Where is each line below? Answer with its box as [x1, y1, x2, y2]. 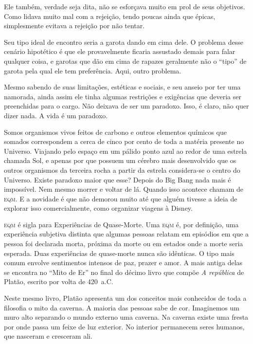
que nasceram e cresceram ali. [4, 331, 92, 341]
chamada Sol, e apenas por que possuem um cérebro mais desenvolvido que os [4, 155, 236, 165]
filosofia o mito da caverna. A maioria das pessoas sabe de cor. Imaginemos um [4, 302, 239, 312]
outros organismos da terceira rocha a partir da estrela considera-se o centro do [4, 164, 240, 175]
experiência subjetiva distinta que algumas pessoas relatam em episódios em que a [4, 229, 249, 239]
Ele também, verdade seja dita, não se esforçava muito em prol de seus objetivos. [4, 1, 245, 11]
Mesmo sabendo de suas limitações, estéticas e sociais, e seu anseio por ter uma [4, 82, 241, 92]
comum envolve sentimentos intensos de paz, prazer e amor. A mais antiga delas [4, 257, 243, 268]
